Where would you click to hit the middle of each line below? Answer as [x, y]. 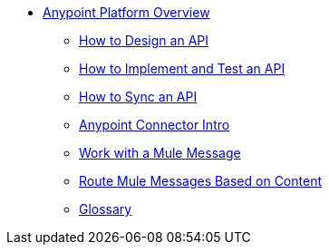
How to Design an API [144, 40]
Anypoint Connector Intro [155, 125]
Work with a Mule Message [160, 153]
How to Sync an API [138, 97]
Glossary [106, 209]
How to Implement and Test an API [182, 68]
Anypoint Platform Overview [126, 12]
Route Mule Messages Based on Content [200, 181]
